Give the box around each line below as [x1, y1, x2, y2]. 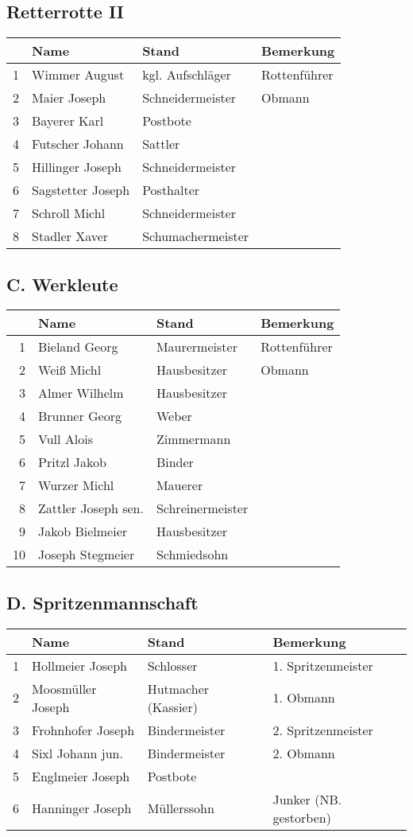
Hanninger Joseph [32, 799, 132, 818]
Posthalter [142, 181, 200, 200]
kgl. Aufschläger [142, 65, 231, 84]
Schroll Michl [32, 204, 106, 223]
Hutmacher [147, 679, 210, 698]
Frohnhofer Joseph [32, 720, 135, 739]
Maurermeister [156, 337, 237, 356]
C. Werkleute [6, 271, 118, 296]
